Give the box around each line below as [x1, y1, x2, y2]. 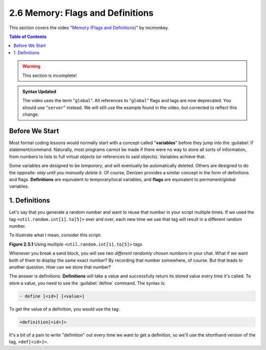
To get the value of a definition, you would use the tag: [9, 306, 120, 312]
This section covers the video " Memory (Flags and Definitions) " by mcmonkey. [9, 25, 169, 31]
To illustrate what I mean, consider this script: [9, 232, 102, 238]
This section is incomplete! [22, 72, 77, 78]
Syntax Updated [22, 88, 57, 94]
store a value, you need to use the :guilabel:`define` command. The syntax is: [9, 280, 166, 286]
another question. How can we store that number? [9, 264, 111, 270]
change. [22, 112, 39, 117]
